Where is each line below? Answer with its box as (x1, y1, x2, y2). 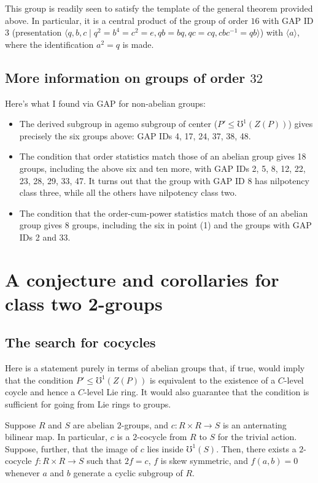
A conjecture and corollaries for (5, 266, 279, 292)
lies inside (147, 442, 184, 455)
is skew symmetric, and (160, 454, 248, 467)
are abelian (72, 418, 115, 431)
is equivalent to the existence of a (149, 373, 276, 386)
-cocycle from (137, 430, 187, 443)
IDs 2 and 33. (19, 230, 71, 243)
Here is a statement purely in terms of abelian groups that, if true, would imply (5, 361, 305, 374)
